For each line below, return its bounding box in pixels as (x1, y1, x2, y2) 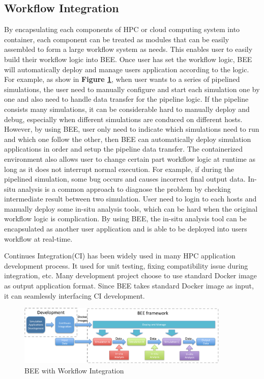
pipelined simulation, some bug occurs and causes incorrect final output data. (4, 173, 246, 184)
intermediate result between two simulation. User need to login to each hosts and (4, 193, 257, 204)
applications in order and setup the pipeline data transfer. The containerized (4, 143, 243, 154)
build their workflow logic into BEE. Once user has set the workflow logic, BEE (4, 53, 252, 64)
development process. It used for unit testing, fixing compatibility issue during (4, 260, 248, 271)
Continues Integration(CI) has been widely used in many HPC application (4, 250, 236, 261)
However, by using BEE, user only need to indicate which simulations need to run (4, 124, 259, 134)
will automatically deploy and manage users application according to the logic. (4, 64, 249, 74)
